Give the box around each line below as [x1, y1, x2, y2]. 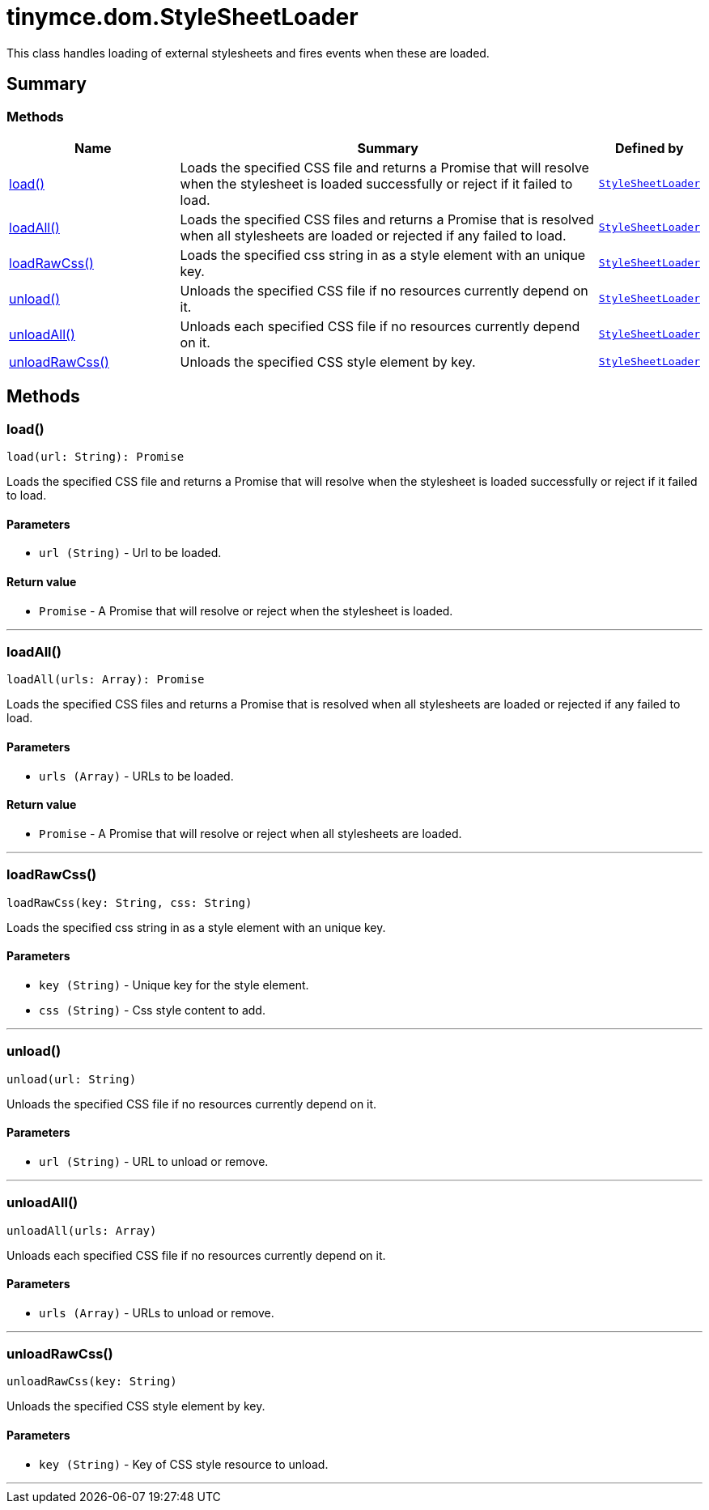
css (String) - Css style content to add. [39, 1002, 265, 1017]
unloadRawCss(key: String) [6, 1375, 177, 1389]
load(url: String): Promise [6, 450, 185, 464]
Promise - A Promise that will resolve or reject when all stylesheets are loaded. [39, 826, 462, 840]
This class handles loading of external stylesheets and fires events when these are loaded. [6, 45, 490, 60]
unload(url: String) [6, 1072, 137, 1086]
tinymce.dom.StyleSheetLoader [6, 3, 359, 31]
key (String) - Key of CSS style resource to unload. [39, 1457, 329, 1471]
